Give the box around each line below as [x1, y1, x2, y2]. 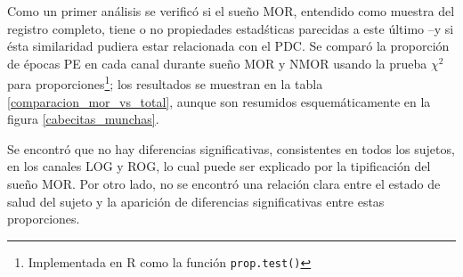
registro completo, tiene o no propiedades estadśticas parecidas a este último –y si [7, 19, 454, 37]
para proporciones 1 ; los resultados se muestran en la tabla [7, 72, 323, 94]
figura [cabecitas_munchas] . [7, 110, 159, 128]
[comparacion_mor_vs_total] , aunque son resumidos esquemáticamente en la [7, 92, 431, 110]
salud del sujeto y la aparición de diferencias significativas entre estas [7, 191, 385, 210]
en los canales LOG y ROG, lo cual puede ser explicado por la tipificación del [7, 157, 431, 175]
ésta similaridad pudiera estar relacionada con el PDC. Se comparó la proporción [7, 37, 450, 55]
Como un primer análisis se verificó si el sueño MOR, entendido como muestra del [7, 2, 455, 20]
